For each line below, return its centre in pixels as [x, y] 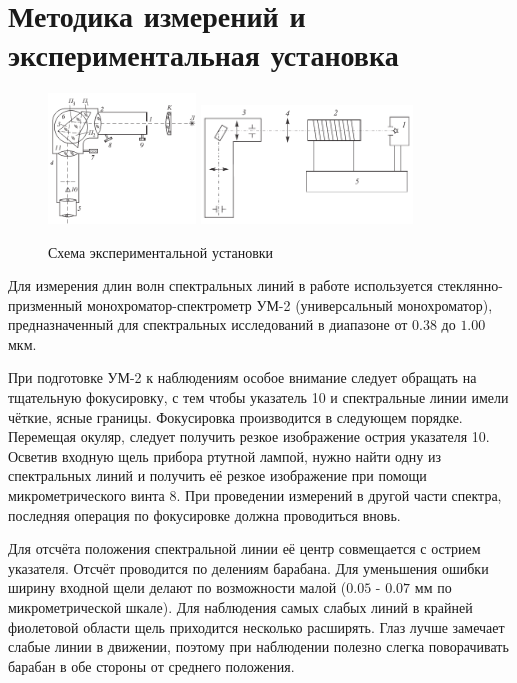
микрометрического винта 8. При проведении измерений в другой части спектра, [255, 495]
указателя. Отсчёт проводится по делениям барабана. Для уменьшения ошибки [248, 567]
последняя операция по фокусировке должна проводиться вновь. [204, 514]
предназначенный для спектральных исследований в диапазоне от [208, 324]
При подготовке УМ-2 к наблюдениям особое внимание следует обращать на [242, 377]
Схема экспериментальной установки [161, 251]
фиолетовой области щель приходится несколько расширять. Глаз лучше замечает [256, 626]
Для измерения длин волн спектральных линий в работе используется [220, 285]
